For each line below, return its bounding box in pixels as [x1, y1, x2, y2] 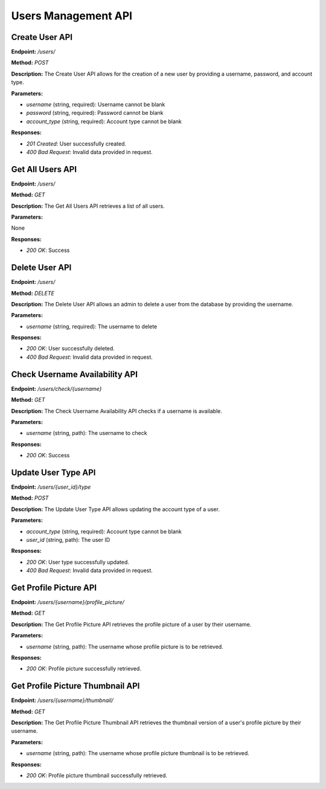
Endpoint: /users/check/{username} [11, 385, 102, 392]
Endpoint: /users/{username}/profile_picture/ [11, 599, 125, 606]
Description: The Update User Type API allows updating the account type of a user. [11, 505, 220, 513]
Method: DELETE [11, 289, 54, 297]
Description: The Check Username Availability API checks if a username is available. [11, 407, 223, 414]
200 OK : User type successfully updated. [26, 558, 130, 565]
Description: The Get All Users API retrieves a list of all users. [11, 202, 165, 210]
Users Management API [11, 9, 133, 22]
